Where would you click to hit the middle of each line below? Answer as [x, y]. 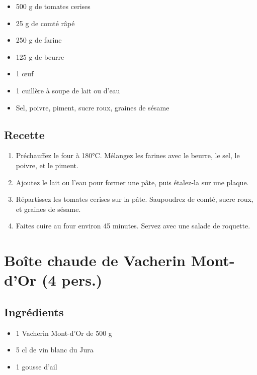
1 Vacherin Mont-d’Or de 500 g [64, 333]
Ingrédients [34, 311]
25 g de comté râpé [45, 23]
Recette [24, 134]
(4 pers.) [72, 280]
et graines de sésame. [48, 209]
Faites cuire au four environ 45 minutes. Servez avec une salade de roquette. [133, 226]
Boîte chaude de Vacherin [95, 260]
